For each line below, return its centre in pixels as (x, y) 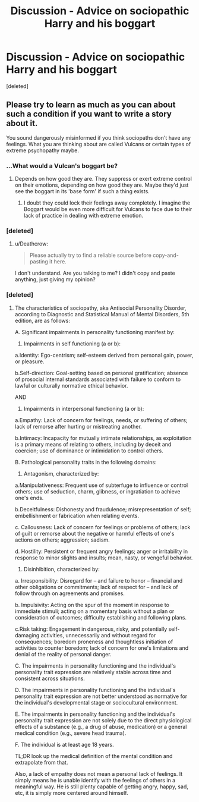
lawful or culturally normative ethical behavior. (71, 385)
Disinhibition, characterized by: (61, 569)
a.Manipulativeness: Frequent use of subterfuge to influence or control (101, 485)
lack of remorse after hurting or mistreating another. (78, 426)
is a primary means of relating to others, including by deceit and (93, 444)
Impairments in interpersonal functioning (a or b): (84, 408)
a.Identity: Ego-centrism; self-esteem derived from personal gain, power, (104, 355)
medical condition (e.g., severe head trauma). (70, 733)
